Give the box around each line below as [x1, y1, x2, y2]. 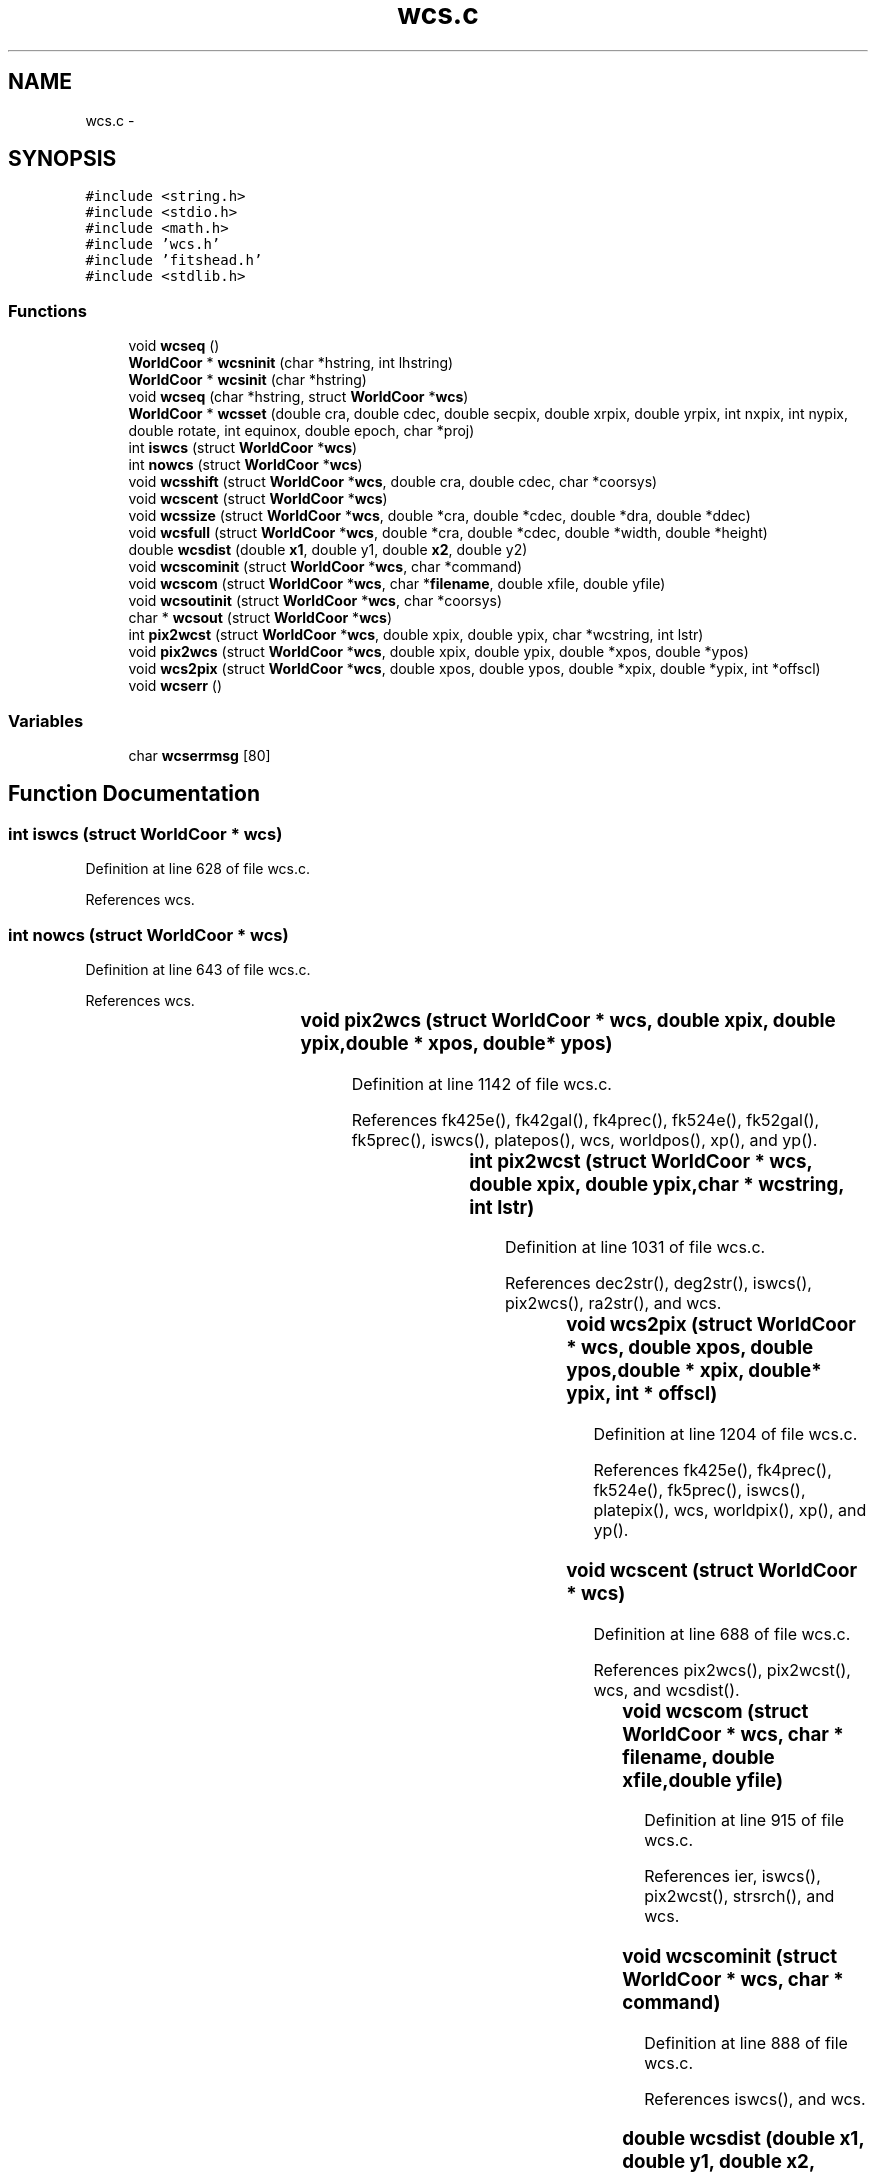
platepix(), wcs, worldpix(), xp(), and [593, 1500, 867, 1521]
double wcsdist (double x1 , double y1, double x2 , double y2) [128, 541, 528, 559]
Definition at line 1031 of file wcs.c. [505, 1237, 766, 1258]
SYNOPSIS [8, 146, 117, 172]
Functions [8, 300, 87, 321]
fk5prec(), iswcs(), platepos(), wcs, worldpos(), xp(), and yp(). [351, 1129, 818, 1150]
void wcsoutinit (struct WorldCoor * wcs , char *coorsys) [128, 592, 503, 610]
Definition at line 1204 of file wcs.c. [593, 1424, 858, 1445]
